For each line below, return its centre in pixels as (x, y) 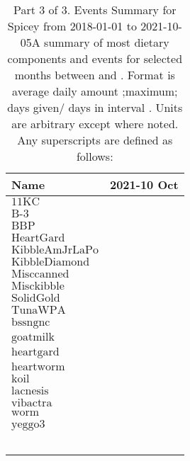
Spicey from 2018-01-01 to (72, 26)
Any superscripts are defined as (95, 140)
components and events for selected (95, 58)
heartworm (38, 367)
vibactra (32, 403)
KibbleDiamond (51, 262)
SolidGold (36, 298)
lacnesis (30, 391)
